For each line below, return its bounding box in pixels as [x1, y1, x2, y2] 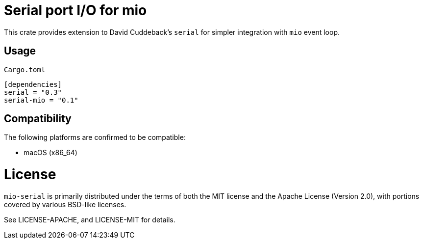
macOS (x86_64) [24, 148, 77, 157]
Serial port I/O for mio [4, 2, 147, 19]
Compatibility [4, 112, 72, 125]
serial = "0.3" [4, 88, 62, 96]
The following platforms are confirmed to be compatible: [4, 133, 186, 142]
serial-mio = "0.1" [4, 96, 78, 104]
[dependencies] [4, 80, 62, 88]
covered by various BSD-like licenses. [4, 200, 126, 209]
